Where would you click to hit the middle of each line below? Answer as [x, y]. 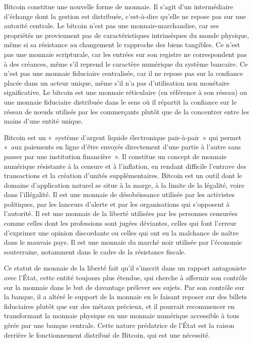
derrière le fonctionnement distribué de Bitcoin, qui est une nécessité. [107, 334]
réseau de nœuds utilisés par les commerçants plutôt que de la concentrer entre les [126, 111]
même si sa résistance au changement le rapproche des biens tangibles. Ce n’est [122, 45]
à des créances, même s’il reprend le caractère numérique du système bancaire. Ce [126, 63]
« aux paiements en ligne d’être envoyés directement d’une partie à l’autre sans [122, 147]
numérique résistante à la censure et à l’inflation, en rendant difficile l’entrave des [125, 166]
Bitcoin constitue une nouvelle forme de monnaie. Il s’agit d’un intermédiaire [119, 6]
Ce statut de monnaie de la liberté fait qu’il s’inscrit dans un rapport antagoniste [125, 268]
